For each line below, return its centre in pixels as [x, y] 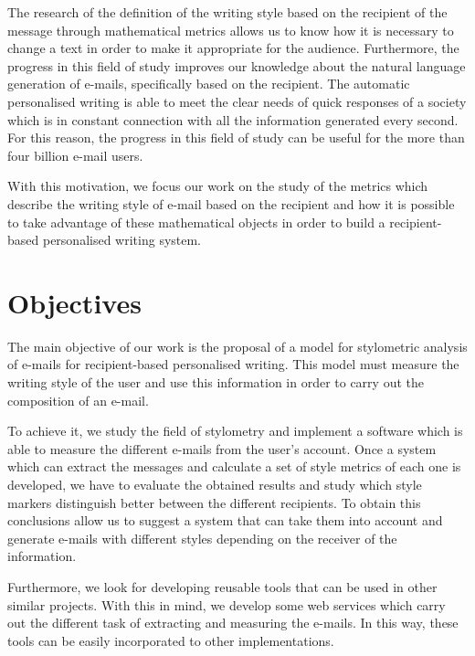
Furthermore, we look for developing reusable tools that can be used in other [222, 586]
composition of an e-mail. [78, 400]
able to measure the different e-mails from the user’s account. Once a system [222, 448]
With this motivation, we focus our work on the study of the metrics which [218, 186]
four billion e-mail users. [75, 155]
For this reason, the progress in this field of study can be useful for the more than [236, 138]
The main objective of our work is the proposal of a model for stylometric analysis [237, 346]
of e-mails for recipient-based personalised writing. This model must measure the [233, 364]
